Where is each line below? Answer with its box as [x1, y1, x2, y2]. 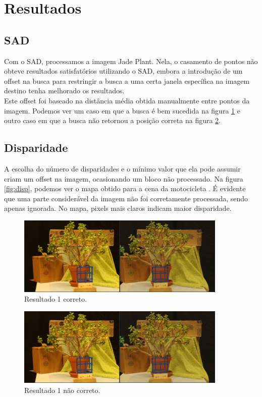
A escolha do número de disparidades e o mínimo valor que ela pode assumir [4, 163, 241, 174]
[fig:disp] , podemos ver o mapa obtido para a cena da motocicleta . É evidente [4, 183, 246, 194]
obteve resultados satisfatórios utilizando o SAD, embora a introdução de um [4, 66, 243, 76]
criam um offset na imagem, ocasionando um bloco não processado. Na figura [4, 173, 243, 184]
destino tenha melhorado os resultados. [4, 85, 125, 96]
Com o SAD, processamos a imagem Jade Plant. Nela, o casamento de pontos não [4, 55, 258, 66]
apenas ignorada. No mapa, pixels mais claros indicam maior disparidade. [4, 203, 232, 213]
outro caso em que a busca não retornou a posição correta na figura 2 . [4, 115, 221, 126]
